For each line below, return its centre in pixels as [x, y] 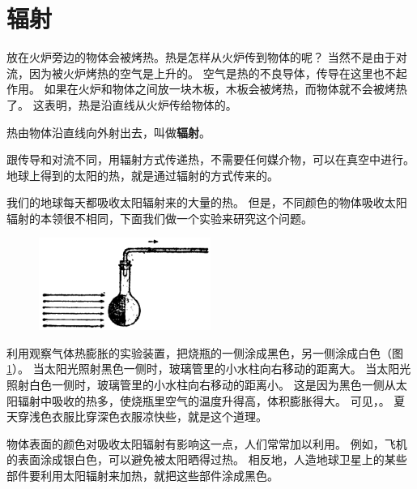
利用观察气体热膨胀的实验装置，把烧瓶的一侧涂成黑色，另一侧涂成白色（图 [205, 352]
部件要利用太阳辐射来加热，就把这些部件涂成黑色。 [143, 476]
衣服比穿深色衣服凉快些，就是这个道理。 [159, 416]
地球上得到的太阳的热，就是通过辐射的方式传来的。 [143, 175]
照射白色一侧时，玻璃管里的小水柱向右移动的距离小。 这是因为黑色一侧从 [201, 385]
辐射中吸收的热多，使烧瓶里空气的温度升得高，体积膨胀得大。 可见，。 [204, 400]
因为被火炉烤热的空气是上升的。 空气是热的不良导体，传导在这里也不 [212, 73]
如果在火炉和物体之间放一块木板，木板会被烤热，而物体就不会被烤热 [226, 89]
